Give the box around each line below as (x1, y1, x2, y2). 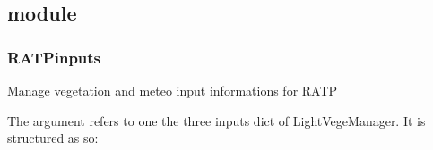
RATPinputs (7, 46, 101, 68)
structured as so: (7, 129, 99, 147)
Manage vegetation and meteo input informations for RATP (7, 81, 338, 99)
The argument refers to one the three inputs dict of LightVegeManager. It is (7, 111, 426, 129)
